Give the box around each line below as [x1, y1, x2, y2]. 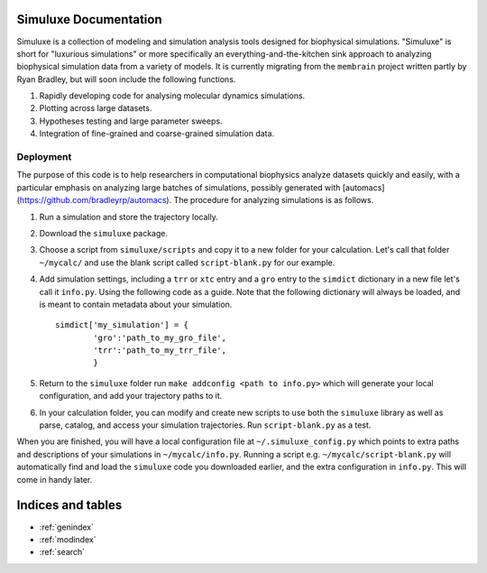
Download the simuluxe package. [39, 227, 169, 238]
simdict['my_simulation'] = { [55, 320, 189, 330]
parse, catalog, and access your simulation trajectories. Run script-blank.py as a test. [39, 420, 372, 430]
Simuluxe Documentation [16, 12, 162, 27]
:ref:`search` [39, 547, 86, 558]
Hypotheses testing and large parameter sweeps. [39, 116, 223, 126]
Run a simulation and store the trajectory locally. [39, 211, 218, 222]
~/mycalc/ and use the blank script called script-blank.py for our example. [39, 257, 335, 268]
